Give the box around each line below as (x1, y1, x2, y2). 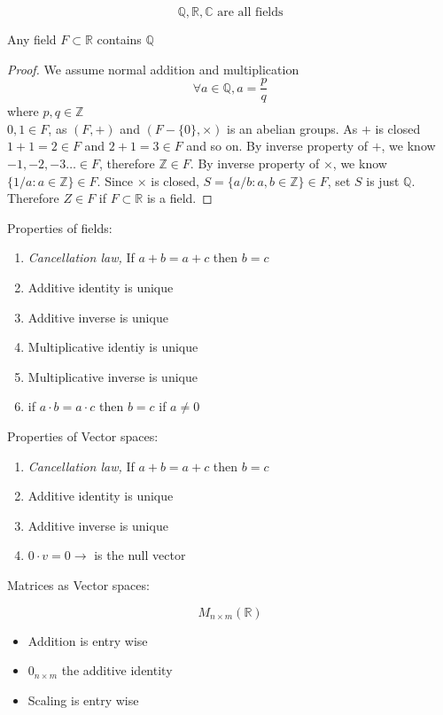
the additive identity (61, 661, 173, 680)
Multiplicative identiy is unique (27, 338, 198, 356)
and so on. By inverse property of (186, 136, 368, 155)
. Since (97, 171, 134, 190)
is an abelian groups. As (227, 119, 358, 137)
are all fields (217, 6, 284, 19)
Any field (7, 30, 57, 48)
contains (97, 30, 142, 48)
